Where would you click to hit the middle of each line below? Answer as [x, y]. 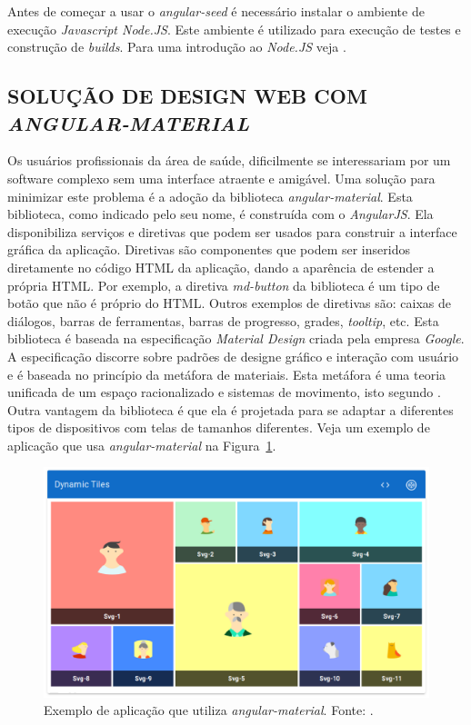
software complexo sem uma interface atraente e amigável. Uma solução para [221, 178]
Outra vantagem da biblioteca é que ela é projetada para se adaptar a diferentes [230, 409]
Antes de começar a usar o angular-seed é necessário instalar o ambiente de [216, 11]
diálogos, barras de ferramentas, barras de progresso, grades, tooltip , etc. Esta [223, 320]
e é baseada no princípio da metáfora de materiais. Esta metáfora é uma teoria [227, 374]
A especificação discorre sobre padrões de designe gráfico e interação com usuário [233, 356]
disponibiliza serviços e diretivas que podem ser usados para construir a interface [232, 231]
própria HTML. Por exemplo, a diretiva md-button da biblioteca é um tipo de [224, 285]
